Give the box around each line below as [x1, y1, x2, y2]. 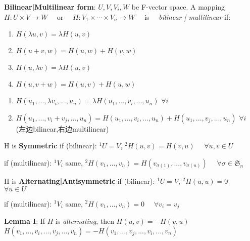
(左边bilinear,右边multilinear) [16, 123, 109, 134]
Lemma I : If [4, 216, 45, 226]
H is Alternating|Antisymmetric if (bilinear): [4, 175, 155, 186]
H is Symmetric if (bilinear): [4, 140, 97, 151]
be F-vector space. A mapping [131, 2, 225, 12]
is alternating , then [56, 216, 114, 226]
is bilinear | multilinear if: [144, 11, 231, 22]
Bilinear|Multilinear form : [4, 2, 96, 12]
